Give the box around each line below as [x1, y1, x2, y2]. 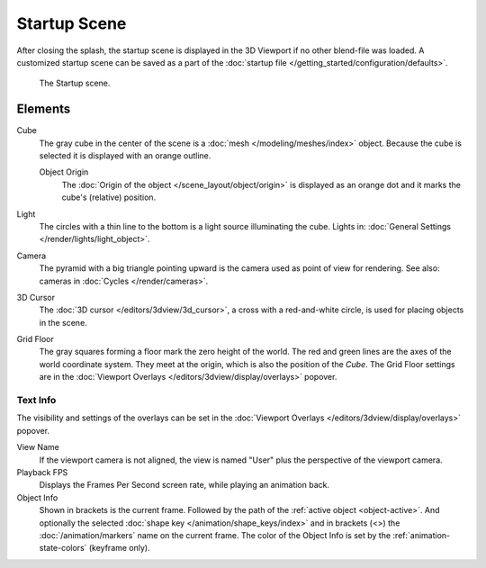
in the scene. [39, 317, 87, 328]
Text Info [16, 394, 57, 407]
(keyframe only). [88, 543, 150, 554]
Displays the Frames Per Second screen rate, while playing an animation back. [39, 480, 330, 491]
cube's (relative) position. [61, 192, 157, 203]
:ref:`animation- [392, 529, 451, 540]
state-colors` [39, 543, 87, 554]
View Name [16, 442, 60, 453]
